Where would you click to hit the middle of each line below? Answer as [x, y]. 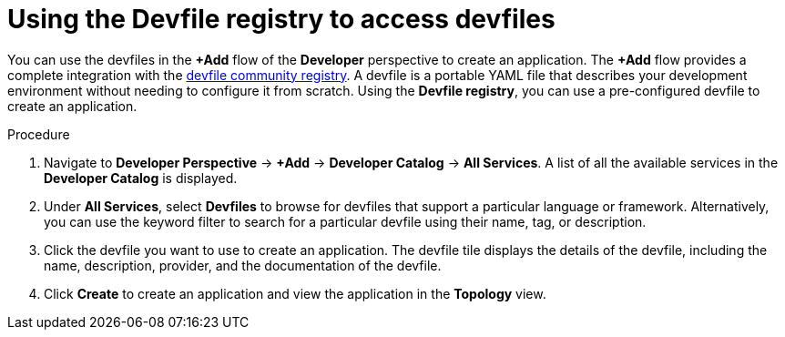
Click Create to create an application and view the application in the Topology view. [295, 293]
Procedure [39, 134]
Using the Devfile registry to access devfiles [281, 19]
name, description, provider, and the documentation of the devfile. [243, 265]
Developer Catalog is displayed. [141, 178]
